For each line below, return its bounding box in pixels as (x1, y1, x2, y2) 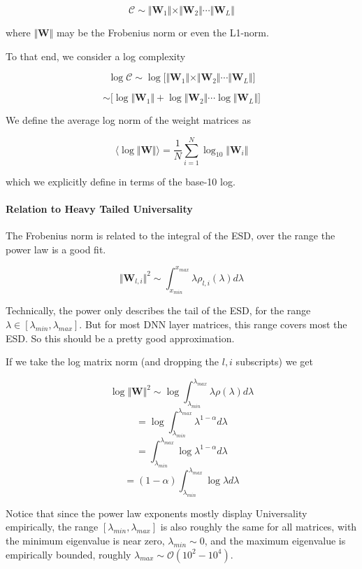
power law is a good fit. (6, 241, 106, 256)
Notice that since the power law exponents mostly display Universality (6, 505, 307, 520)
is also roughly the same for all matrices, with (160, 519, 357, 534)
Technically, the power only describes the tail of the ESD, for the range (6, 303, 311, 318)
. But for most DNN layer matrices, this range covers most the (79, 317, 347, 332)
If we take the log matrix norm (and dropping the (6, 354, 219, 369)
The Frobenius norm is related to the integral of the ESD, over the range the (6, 228, 335, 243)
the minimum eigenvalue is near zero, (6, 533, 165, 547)
